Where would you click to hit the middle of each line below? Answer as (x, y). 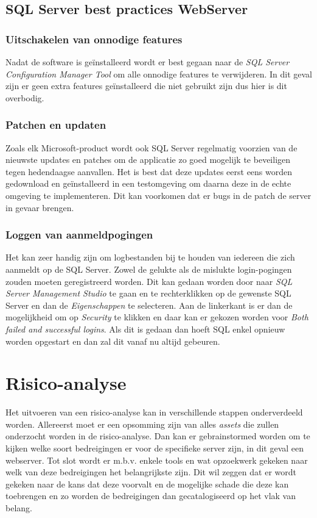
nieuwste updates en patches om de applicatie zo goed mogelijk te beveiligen (148, 160)
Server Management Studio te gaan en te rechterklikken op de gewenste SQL (148, 293)
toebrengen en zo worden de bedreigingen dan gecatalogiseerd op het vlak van (151, 496)
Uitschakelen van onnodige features (94, 39)
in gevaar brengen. (40, 207)
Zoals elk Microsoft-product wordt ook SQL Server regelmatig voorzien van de (152, 147)
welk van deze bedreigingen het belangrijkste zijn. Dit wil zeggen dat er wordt (151, 472)
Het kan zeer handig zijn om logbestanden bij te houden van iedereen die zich (150, 257)
